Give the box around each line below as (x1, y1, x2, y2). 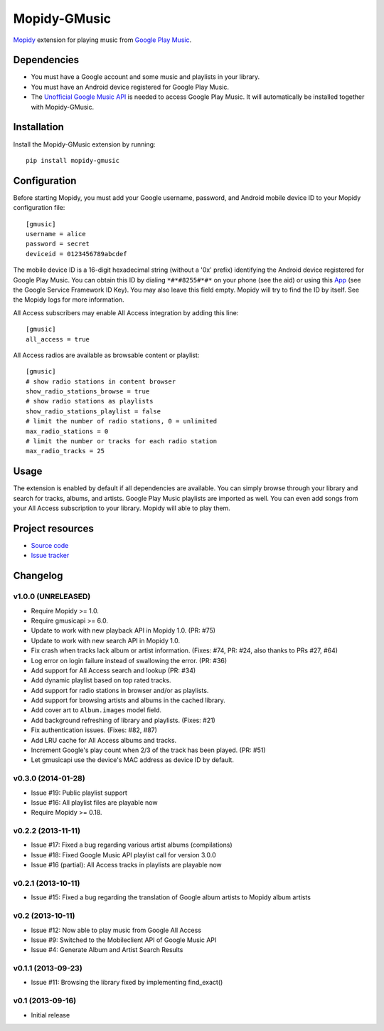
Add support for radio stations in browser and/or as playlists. (31, 686, 209, 694)
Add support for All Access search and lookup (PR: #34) (31, 666, 196, 675)
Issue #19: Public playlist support (31, 788, 128, 797)
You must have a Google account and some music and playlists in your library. (31, 73, 260, 81)
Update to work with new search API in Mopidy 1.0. (31, 636, 181, 645)
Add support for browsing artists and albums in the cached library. (31, 696, 225, 704)
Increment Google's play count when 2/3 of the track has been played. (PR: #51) (31, 746, 266, 754)
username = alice (26, 230, 86, 238)
